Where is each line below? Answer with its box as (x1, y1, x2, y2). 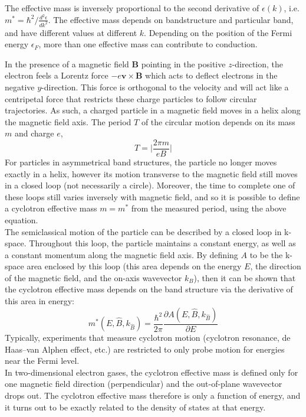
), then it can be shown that (193, 271, 296, 284)
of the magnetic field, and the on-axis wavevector (5, 271, 182, 284)
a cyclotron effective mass (5, 202, 97, 214)
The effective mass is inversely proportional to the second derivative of (5, 2, 259, 14)
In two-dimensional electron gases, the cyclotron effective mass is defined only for (5, 366, 298, 378)
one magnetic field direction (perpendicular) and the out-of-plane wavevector (5, 377, 282, 390)
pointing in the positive (141, 57, 226, 70)
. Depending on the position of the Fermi (144, 26, 292, 38)
